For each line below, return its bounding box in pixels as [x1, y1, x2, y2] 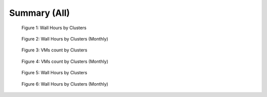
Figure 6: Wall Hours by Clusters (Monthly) [21, 81, 108, 87]
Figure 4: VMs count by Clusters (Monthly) [21, 58, 109, 64]
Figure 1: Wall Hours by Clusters [21, 25, 87, 31]
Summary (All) [9, 7, 70, 18]
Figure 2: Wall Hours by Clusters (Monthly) [21, 36, 108, 42]
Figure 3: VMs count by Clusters [21, 47, 88, 53]
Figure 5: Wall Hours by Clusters [21, 70, 88, 76]
